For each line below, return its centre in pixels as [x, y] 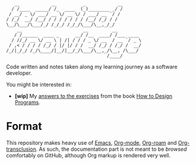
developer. [19, 73]
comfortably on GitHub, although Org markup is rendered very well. [88, 155]
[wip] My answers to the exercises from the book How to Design [94, 96]
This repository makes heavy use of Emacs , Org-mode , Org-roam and [91, 142]
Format [24, 126]
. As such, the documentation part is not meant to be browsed [111, 149]
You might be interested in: [39, 85]
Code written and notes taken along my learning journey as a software [92, 67]
